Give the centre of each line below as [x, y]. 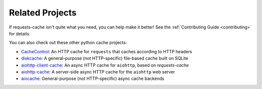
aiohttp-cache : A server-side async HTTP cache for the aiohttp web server [98, 72]
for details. [20, 33]
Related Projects [43, 13]
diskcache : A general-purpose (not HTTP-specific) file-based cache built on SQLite [105, 59]
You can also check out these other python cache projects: [68, 43]
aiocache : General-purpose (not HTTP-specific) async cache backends [93, 79]
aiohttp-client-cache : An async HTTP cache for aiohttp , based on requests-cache [105, 65]
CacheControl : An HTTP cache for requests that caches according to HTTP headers [107, 51]
